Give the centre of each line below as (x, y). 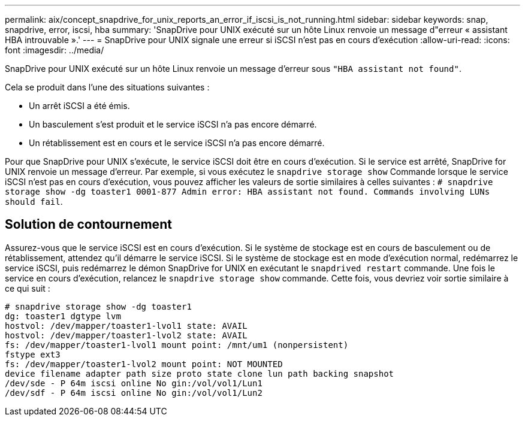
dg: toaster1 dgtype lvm (63, 316)
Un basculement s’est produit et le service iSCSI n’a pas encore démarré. (173, 124)
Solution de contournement (88, 225)
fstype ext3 (33, 354)
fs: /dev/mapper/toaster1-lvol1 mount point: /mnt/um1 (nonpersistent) (177, 345)
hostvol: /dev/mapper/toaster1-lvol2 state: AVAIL (126, 335)
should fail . (34, 202)
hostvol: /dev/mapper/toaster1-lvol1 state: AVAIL (126, 325)
